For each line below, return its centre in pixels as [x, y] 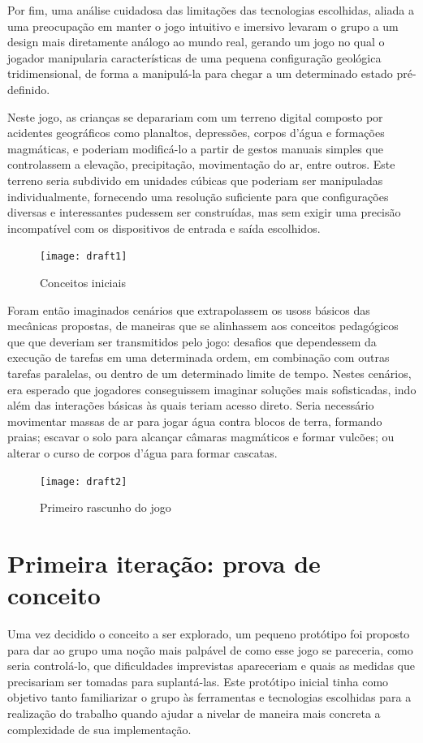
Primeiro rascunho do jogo [106, 507]
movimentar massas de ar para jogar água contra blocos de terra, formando [195, 421]
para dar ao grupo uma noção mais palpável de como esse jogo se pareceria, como [210, 649]
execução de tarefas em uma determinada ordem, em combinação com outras [199, 357]
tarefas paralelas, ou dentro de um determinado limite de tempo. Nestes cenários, [209, 373]
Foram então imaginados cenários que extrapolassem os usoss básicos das [189, 309]
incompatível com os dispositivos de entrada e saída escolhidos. [164, 228]
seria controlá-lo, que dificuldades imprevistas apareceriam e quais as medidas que [211, 666]
